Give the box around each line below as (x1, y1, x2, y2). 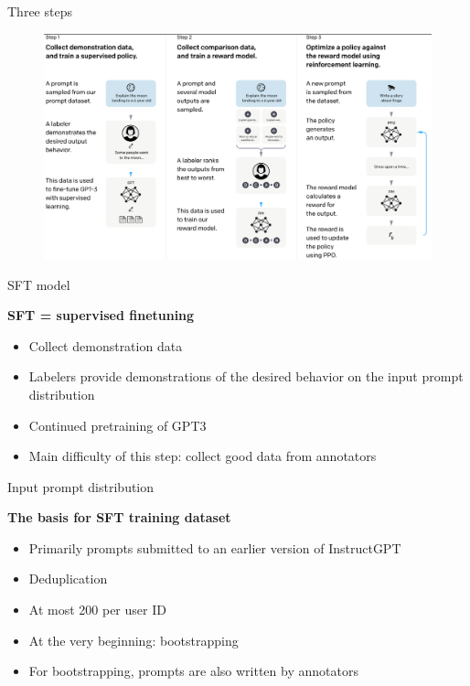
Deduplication (28, 569, 108, 588)
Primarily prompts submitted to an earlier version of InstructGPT (28, 538, 401, 557)
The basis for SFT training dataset (7, 508, 231, 527)
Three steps (7, 2, 72, 20)
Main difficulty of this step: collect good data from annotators (28, 446, 377, 466)
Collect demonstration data (28, 336, 183, 355)
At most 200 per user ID (28, 600, 166, 619)
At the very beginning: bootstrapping (28, 630, 239, 649)
